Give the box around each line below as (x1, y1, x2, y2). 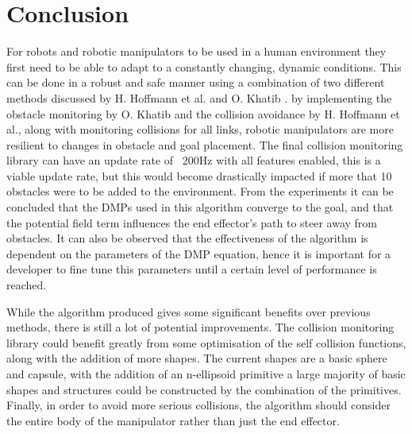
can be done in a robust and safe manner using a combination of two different (6, 74, 385, 91)
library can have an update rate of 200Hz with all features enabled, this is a (6, 152, 381, 169)
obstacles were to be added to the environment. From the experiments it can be (6, 183, 394, 200)
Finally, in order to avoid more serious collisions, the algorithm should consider (6, 397, 391, 413)
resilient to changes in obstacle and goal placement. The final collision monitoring (6, 136, 403, 153)
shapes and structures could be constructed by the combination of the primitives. (6, 381, 402, 397)
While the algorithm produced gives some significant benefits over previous (6, 303, 371, 320)
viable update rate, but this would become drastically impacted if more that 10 (6, 167, 392, 184)
